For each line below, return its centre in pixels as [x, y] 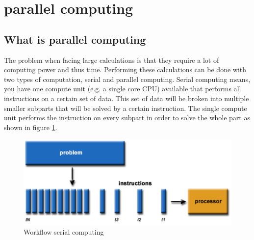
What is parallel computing [75, 39]
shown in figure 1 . [31, 127]
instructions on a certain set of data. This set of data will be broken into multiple [127, 98]
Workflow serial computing [64, 232]
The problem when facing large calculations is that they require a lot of [112, 60]
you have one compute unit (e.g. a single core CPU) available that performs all [123, 89]
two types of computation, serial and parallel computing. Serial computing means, [127, 79]
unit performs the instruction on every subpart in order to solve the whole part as [127, 118]
